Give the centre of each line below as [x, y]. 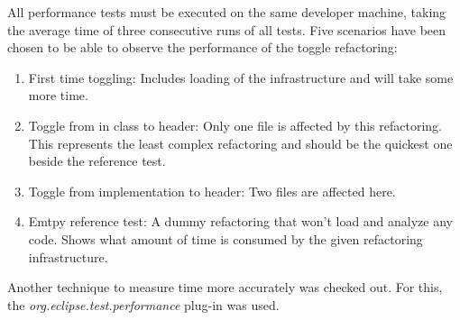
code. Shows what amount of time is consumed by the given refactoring [225, 238]
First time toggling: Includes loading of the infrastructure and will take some [241, 77]
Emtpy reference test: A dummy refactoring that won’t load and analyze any [240, 221]
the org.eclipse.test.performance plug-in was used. [143, 304]
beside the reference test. [97, 161]
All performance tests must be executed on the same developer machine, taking [227, 12]
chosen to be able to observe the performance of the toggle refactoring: [202, 47]
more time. [58, 95]
